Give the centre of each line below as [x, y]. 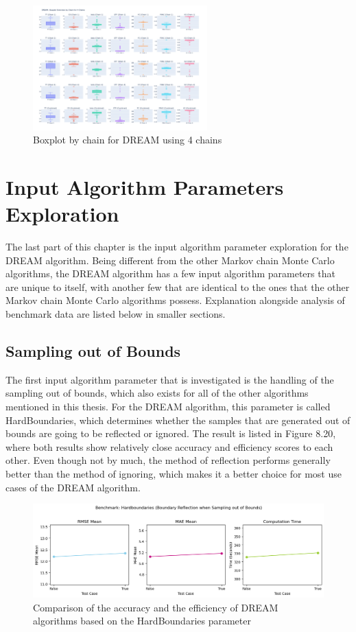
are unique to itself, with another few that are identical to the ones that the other [178, 286]
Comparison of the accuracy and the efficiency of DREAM [156, 607]
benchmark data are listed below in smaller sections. [116, 314]
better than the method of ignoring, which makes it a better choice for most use [174, 474]
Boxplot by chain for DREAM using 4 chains [128, 140]
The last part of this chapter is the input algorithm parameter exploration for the [177, 247]
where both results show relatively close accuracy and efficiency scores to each [169, 446]
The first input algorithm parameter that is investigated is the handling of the [170, 379]
